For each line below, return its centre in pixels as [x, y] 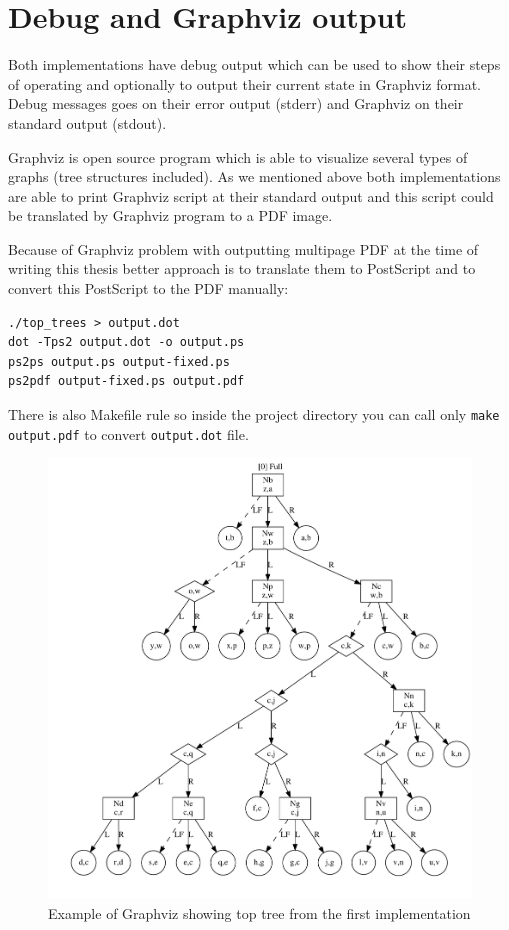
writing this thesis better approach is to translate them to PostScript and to [242, 268]
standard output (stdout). [87, 122]
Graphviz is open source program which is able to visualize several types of [238, 156]
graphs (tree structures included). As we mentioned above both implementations [254, 176]
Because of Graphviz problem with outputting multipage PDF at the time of [243, 248]
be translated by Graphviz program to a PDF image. [170, 215]
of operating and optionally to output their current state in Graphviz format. [244, 83]
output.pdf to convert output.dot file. [128, 433]
